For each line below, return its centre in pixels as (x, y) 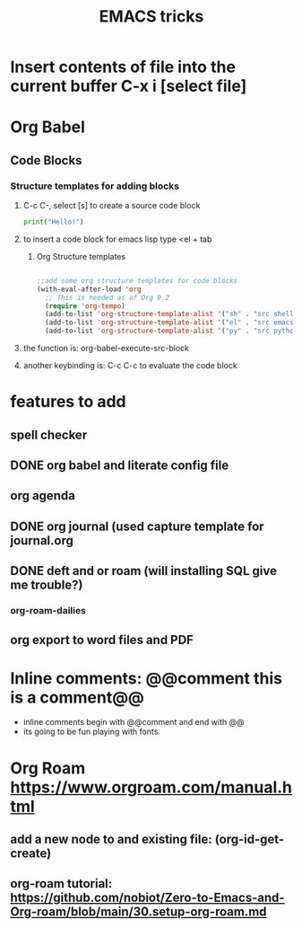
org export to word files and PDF (102, 640)
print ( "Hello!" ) (53, 222)
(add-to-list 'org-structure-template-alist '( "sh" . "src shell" (171, 314)
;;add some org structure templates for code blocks (137, 280)
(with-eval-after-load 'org (89, 289)
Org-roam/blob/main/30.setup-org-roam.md (138, 912)
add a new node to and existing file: (112, 840)
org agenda (43, 496)
